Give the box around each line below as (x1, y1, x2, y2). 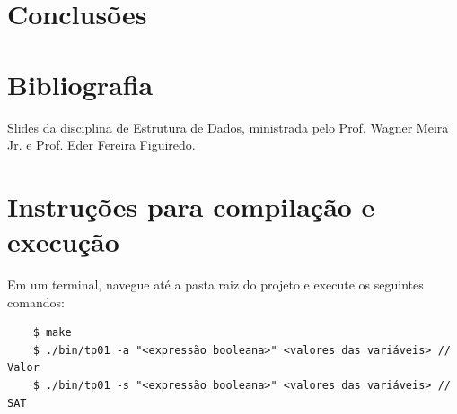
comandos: (7, 292, 65, 311)
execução (7, 223, 119, 260)
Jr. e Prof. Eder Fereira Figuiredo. (7, 135, 196, 154)
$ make (32, 326, 72, 340)
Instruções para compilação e (7, 187, 375, 224)
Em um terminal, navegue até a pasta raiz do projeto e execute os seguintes (7, 275, 424, 293)
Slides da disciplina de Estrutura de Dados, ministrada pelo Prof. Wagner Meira (7, 117, 449, 136)
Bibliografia (7, 65, 154, 102)
